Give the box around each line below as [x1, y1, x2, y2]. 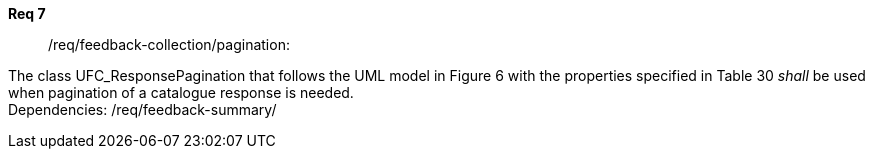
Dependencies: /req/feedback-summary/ [8, 101, 277, 118]
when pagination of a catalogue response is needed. [8, 84, 354, 101]
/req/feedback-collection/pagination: [48, 36, 290, 53]
